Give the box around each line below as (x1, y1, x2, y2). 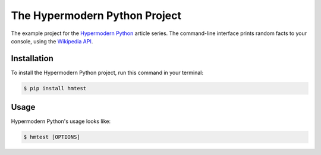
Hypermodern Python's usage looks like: (11, 118, 111, 125)
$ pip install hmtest (23, 85, 87, 91)
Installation (11, 53, 53, 64)
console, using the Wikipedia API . (11, 37, 93, 45)
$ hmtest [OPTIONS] (23, 134, 80, 141)
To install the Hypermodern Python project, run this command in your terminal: (11, 69, 204, 76)
